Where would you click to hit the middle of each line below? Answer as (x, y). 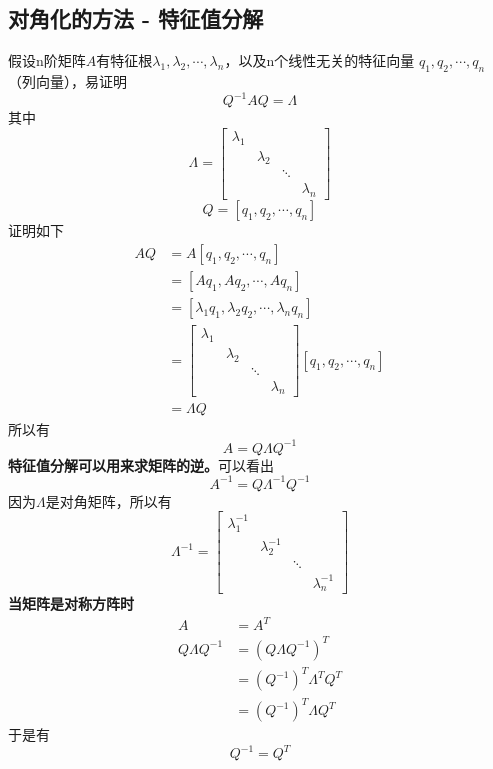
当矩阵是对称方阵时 (71, 603)
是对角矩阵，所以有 (108, 500)
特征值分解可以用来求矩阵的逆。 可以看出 (141, 464)
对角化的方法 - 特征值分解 (136, 18)
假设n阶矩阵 (47, 60)
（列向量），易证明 (67, 81)
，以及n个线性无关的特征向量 (319, 60)
